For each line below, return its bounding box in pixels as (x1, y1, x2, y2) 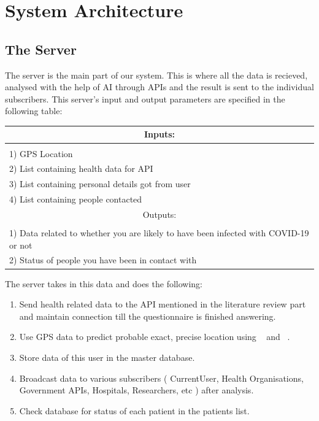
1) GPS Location (9, 147, 73, 160)
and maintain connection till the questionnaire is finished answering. (19, 309, 276, 322)
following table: (5, 104, 63, 117)
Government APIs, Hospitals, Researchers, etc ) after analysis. (19, 384, 254, 396)
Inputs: (144, 128, 175, 141)
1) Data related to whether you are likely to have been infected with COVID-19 (9, 226, 309, 239)
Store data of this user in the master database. (19, 350, 195, 363)
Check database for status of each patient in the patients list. (19, 404, 250, 417)
